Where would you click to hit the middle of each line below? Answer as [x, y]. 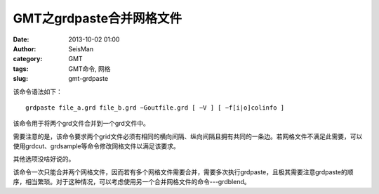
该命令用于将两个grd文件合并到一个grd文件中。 [81, 124]
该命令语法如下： [38, 91]
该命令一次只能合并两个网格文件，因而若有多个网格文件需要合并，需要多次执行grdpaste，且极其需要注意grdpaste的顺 [183, 172]
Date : [21, 39]
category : [28, 59]
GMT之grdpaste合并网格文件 [98, 18]
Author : [25, 48]
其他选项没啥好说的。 [44, 159]
